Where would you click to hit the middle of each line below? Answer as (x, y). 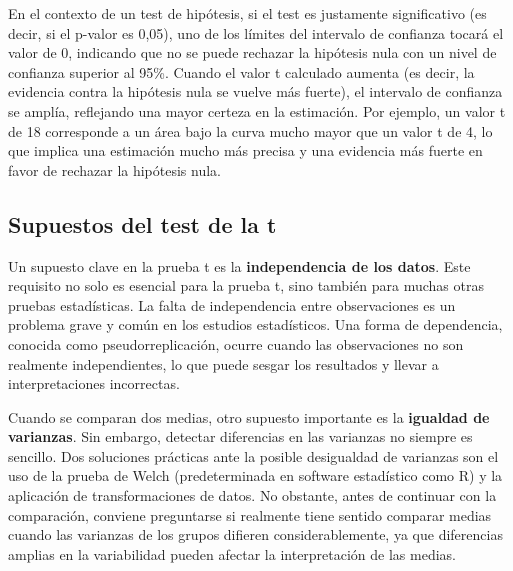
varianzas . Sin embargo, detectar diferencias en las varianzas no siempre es (240, 436)
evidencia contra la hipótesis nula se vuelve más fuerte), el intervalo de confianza (255, 91)
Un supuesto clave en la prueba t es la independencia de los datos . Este (239, 265)
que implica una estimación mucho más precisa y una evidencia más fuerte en (245, 150)
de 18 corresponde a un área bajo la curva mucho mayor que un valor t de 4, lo (250, 130)
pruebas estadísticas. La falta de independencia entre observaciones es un (232, 304)
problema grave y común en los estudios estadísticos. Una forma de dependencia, (255, 324)
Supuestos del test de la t (142, 223)
